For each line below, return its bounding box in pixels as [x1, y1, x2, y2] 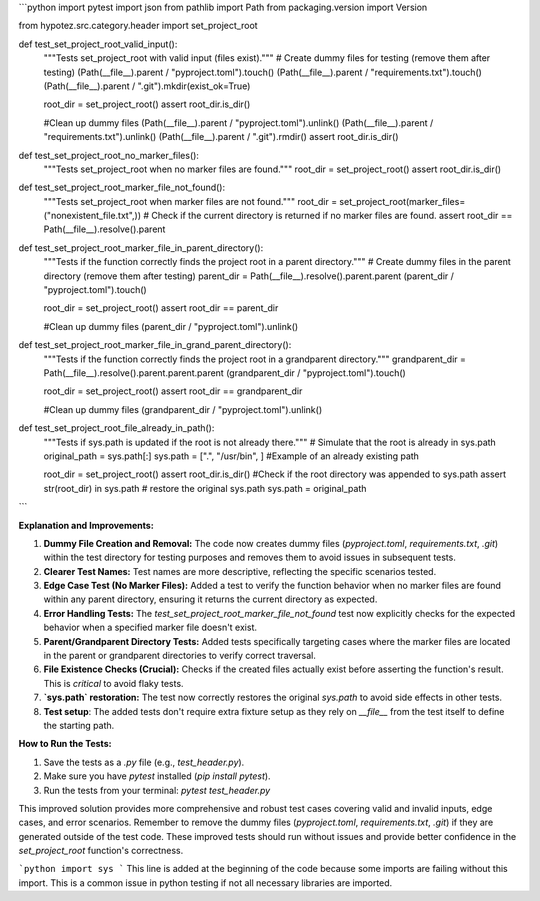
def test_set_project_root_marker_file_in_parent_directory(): [18, 241, 264, 254]
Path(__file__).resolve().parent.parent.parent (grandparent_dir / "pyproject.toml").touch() [43, 366, 407, 379]
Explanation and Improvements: [18, 519, 154, 531]
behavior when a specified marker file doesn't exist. [43, 621, 257, 634]
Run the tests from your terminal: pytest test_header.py [43, 784, 271, 796]
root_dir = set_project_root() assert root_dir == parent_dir [43, 302, 279, 314]
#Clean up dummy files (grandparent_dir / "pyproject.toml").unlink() [43, 403, 323, 415]
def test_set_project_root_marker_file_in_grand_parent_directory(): [18, 339, 292, 351]
